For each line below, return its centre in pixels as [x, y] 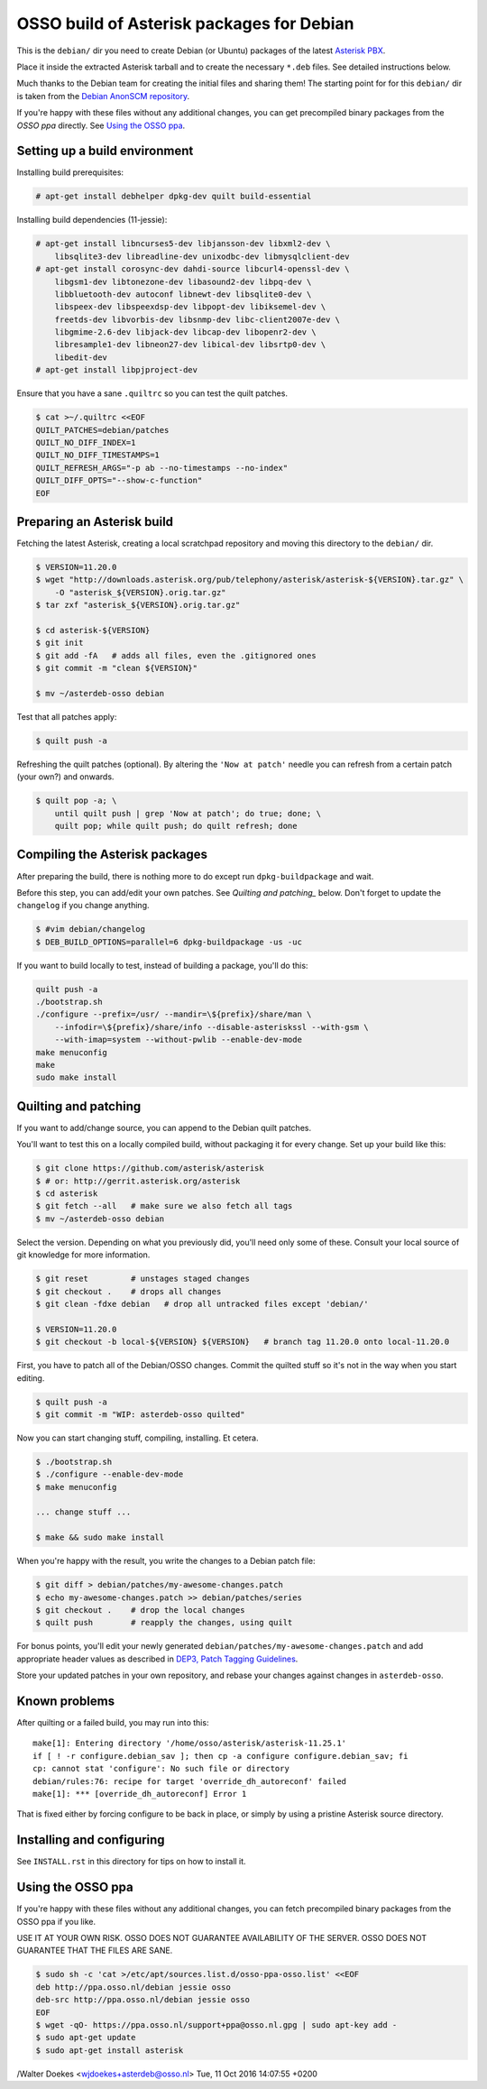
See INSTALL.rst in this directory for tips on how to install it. [132, 1862]
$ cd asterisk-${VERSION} [93, 630]
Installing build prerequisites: [70, 172]
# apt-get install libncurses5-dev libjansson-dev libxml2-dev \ [183, 244]
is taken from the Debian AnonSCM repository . [103, 96]
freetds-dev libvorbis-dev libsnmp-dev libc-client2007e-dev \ [198, 319]
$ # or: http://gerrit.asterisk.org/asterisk [138, 1181]
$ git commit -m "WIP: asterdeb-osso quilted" [140, 1414]
